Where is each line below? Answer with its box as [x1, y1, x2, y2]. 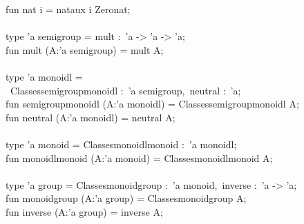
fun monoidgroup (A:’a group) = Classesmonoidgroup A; [6, 191, 247, 205]
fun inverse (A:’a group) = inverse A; [6, 204, 163, 218]
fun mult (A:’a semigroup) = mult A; [6, 42, 164, 57]
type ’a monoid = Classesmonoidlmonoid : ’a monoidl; [6, 136, 237, 151]
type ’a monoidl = [6, 69, 83, 83]
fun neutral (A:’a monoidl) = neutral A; [6, 110, 175, 124]
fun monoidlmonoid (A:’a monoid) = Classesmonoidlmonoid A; [6, 150, 273, 165]
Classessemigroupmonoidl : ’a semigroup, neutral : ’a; [10, 83, 241, 97]
